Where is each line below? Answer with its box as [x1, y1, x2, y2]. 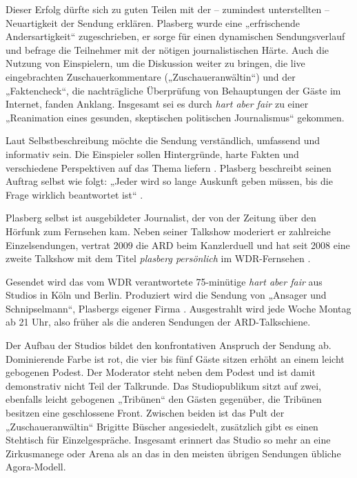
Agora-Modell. [6, 459, 66, 474]
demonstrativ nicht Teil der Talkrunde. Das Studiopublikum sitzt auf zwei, [6, 378, 321, 392]
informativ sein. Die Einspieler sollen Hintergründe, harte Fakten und [6, 146, 299, 161]
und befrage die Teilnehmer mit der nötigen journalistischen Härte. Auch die [6, 42, 329, 57]
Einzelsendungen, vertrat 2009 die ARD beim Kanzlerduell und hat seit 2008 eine [6, 237, 350, 252]
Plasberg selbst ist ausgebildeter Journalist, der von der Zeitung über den [6, 210, 316, 225]
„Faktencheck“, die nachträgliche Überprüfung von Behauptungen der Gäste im [6, 83, 341, 97]
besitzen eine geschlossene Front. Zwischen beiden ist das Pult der [6, 406, 285, 420]
